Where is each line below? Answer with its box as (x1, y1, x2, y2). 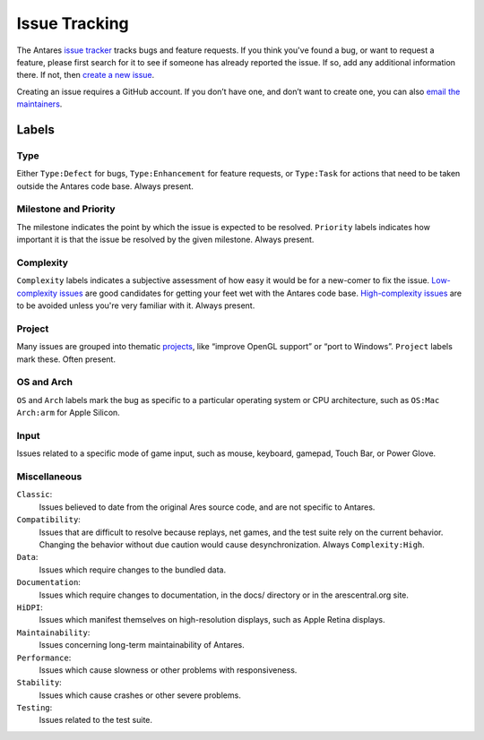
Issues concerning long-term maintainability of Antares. (39, 640, 246, 650)
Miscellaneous (16, 470, 82, 483)
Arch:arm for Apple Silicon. (16, 408, 120, 418)
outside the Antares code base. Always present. (16, 180, 194, 192)
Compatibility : (16, 514, 81, 525)
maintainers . (16, 99, 63, 109)
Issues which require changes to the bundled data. (39, 564, 227, 575)
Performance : (16, 652, 72, 663)
